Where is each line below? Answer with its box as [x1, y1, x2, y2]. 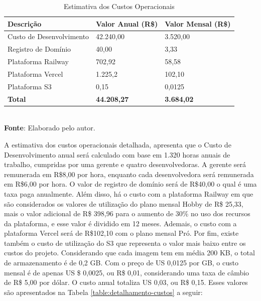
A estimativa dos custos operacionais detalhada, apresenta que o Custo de [4, 139, 231, 149]
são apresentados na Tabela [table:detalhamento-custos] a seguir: [4, 286, 203, 297]
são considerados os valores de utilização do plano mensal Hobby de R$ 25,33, [4, 198, 243, 209]
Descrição [8, 18, 42, 29]
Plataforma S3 [8, 81, 52, 91]
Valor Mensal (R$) [165, 18, 231, 29]
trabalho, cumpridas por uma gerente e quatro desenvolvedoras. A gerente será [4, 159, 246, 170]
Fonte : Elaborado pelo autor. [4, 122, 95, 133]
